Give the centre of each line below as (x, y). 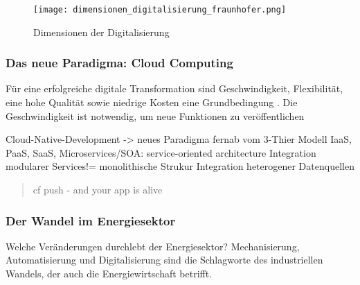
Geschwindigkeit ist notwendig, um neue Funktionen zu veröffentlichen (155, 115)
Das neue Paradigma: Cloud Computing (119, 63)
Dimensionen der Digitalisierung (101, 32)
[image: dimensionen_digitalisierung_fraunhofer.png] (160, 10)
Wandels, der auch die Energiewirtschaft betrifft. (109, 274)
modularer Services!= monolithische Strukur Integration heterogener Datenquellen (180, 166)
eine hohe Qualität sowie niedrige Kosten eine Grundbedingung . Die (152, 102)
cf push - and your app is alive (98, 190)
